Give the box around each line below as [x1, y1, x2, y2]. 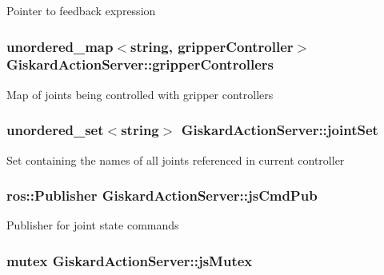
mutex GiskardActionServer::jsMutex [6, 250, 253, 270]
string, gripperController [130, 36, 294, 56]
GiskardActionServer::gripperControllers [6, 54, 274, 74]
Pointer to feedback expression [6, 2, 156, 18]
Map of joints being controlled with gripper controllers [6, 86, 274, 102]
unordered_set [6, 120, 104, 140]
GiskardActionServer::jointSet [181, 120, 378, 140]
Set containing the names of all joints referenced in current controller [6, 151, 345, 168]
